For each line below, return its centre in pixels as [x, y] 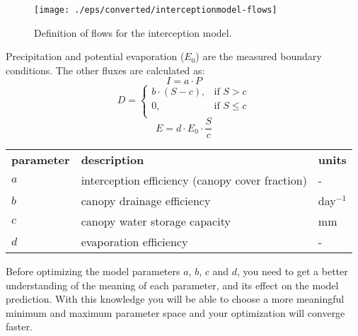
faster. [19, 326]
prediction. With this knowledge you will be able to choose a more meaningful [175, 299]
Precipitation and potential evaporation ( [95, 56]
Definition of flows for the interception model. [133, 32]
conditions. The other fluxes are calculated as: [105, 70]
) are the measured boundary [259, 56]
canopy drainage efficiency [146, 201]
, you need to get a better [293, 271]
